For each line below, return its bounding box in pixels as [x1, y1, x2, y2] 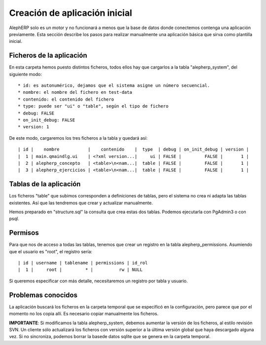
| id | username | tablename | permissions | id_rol [18, 260, 148, 266]
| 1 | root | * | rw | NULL [18, 267, 143, 272]
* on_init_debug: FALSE [18, 117, 75, 123]
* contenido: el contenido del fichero [18, 96, 114, 102]
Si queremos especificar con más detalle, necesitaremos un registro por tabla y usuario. [9, 278, 188, 284]
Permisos [9, 229, 39, 237]
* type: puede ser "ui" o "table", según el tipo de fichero [18, 104, 168, 109]
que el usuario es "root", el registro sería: [9, 248, 93, 254]
